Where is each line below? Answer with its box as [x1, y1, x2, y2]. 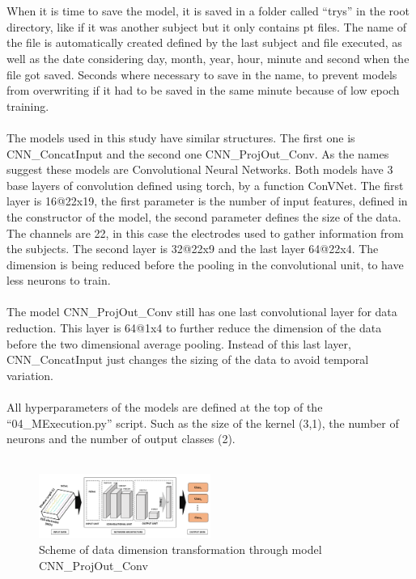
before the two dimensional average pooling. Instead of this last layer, [6, 335, 351, 352]
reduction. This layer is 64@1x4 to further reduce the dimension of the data [6, 319, 382, 336]
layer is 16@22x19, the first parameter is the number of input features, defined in [6, 192, 408, 209]
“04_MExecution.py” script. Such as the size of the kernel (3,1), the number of [6, 414, 399, 431]
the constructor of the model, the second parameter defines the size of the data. [6, 208, 401, 225]
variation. [6, 366, 54, 383]
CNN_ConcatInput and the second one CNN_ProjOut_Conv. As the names [6, 145, 389, 162]
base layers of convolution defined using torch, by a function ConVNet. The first [6, 176, 404, 193]
